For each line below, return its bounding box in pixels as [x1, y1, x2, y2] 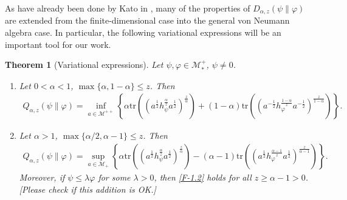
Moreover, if [19, 170, 65, 183]
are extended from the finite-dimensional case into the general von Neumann [5, 14, 290, 27]
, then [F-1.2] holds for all [154, 170, 252, 183]
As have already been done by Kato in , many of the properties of [5, 2, 250, 14]
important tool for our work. [5, 38, 111, 50]
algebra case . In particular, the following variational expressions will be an [5, 26, 281, 39]
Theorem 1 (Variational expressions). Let [5, 58, 163, 71]
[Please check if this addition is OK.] [19, 182, 156, 195]
